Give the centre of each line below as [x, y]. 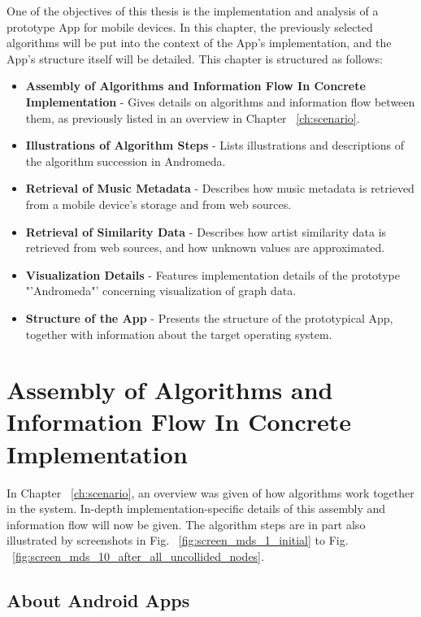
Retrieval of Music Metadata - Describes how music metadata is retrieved [220, 188]
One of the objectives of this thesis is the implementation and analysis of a [193, 11]
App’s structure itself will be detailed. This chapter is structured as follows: [195, 58]
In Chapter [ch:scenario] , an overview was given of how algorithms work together [210, 492]
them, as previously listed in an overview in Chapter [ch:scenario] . [193, 117]
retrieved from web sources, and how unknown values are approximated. [205, 248]
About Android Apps [98, 600]
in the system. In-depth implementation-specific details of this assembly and [196, 508]
